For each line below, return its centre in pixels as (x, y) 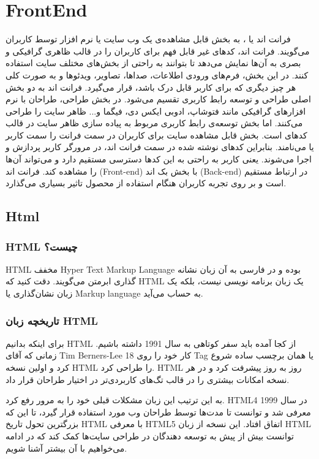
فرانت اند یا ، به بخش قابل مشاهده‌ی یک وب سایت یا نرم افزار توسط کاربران (148, 39)
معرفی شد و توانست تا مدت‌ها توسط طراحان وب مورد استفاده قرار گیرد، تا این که (158, 412)
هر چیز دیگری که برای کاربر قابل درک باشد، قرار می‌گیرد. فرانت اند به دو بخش (151, 87)
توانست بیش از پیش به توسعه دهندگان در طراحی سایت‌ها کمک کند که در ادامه (150, 436)
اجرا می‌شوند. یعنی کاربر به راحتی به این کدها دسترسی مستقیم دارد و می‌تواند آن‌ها (159, 159)
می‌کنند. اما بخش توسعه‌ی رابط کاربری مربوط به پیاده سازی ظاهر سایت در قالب (154, 123)
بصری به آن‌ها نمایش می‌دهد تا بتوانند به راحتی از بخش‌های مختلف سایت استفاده (153, 63)
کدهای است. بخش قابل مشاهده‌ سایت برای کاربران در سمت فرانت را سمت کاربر (156, 135)
